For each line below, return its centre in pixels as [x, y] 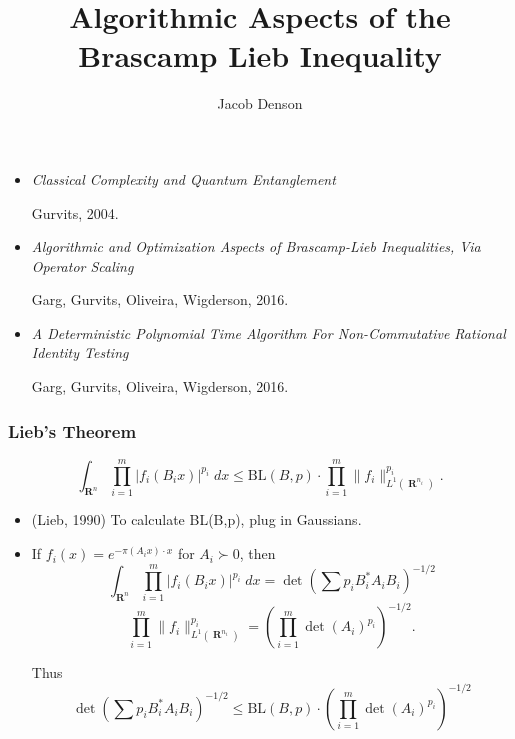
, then [257, 553]
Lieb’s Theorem [72, 430]
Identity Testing [80, 352]
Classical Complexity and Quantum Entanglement [183, 178]
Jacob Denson [260, 103]
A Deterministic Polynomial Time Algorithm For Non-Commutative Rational [268, 332]
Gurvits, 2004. [75, 212]
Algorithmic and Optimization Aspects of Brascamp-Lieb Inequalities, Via [256, 246]
